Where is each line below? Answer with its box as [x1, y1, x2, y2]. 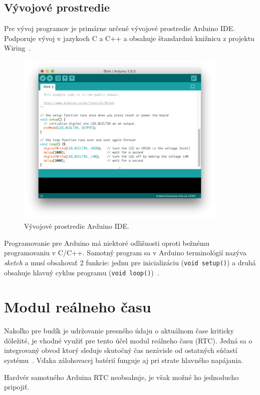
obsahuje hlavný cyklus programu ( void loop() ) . [4, 267, 159, 277]
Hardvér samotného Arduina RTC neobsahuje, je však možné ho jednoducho [4, 371, 239, 382]
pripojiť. [4, 381, 30, 392]
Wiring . [4, 43, 31, 53]
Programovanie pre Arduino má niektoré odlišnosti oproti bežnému [4, 237, 210, 248]
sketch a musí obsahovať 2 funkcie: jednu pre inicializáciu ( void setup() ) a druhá [4, 257, 256, 267]
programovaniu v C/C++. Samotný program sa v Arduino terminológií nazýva [4, 247, 246, 258]
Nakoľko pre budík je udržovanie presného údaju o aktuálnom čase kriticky [4, 325, 234, 336]
